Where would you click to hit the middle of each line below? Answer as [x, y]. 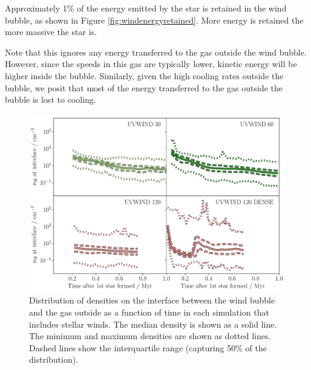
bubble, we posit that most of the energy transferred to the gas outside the [144, 87]
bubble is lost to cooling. [51, 99]
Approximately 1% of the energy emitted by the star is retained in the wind [146, 8]
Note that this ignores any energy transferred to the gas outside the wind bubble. [156, 52]
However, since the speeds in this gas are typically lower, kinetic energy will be [151, 64]
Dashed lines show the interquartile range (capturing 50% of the [148, 347]
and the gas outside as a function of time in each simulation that [149, 312]
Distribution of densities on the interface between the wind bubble [152, 300]
